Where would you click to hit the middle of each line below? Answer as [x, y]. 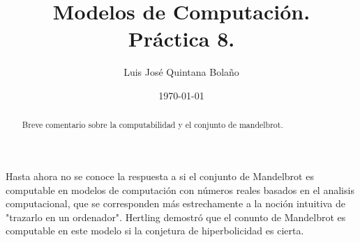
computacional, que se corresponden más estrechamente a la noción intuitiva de [175, 203]
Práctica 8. [181, 39]
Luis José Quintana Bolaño [181, 72]
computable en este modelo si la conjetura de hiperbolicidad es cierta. [155, 231]
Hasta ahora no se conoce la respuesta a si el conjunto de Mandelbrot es [160, 176]
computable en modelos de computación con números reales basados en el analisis [180, 189]
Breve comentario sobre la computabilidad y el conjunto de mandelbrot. [152, 125]
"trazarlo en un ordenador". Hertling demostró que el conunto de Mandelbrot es [176, 217]
